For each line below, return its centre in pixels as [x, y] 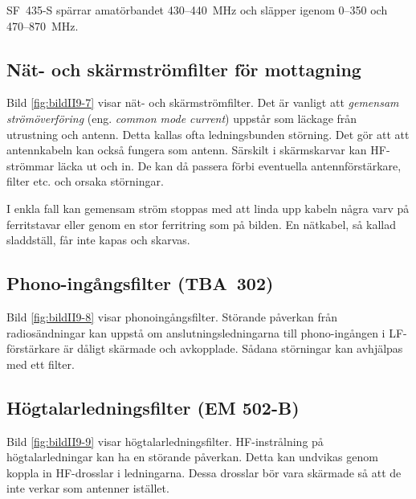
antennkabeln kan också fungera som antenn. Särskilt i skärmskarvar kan [187, 150]
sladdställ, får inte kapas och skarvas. [98, 240]
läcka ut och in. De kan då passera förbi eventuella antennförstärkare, [229, 165]
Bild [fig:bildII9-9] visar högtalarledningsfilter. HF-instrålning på [165, 441]
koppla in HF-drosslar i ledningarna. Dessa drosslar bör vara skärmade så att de [204, 472]
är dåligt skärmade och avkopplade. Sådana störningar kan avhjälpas [233, 348]
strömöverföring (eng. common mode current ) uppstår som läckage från [182, 118]
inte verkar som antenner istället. [88, 488]
